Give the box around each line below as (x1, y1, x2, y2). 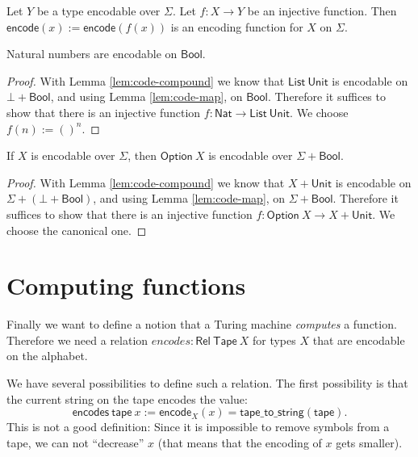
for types (252, 331, 296, 348)
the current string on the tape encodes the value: (6, 390, 248, 407)
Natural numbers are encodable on (6, 45, 178, 62)
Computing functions (6, 269, 246, 302)
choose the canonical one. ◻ (6, 221, 147, 238)
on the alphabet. (6, 347, 88, 364)
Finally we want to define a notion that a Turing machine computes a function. (6, 316, 397, 333)
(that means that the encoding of (157, 434, 322, 451)
